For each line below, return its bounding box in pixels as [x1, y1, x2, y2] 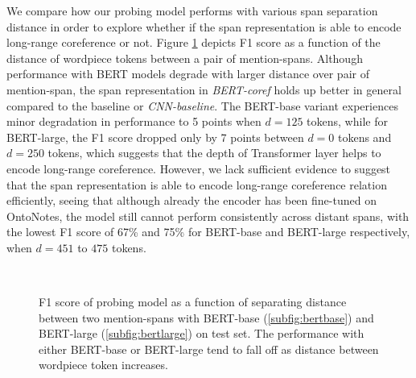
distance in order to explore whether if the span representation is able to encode [6, 18, 402, 35]
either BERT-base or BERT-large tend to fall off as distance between [39, 340, 379, 357]
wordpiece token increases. [39, 356, 168, 373]
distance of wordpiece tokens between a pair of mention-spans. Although [6, 49, 363, 66]
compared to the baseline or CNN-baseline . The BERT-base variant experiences [6, 97, 398, 114]
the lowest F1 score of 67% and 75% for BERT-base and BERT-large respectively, [6, 223, 410, 240]
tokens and [337, 128, 392, 145]
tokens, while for [307, 113, 388, 130]
